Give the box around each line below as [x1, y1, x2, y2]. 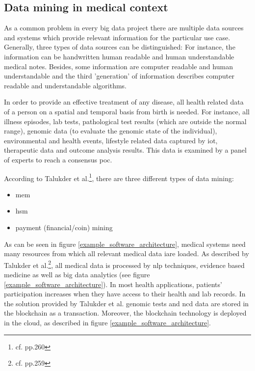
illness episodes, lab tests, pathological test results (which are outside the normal [4, 116, 247, 126]
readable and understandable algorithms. [4, 80, 127, 90]
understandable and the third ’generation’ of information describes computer [4, 71, 234, 81]
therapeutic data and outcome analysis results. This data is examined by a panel [4, 145, 247, 155]
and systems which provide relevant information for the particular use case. [4, 32, 230, 42]
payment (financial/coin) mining [15, 222, 113, 232]
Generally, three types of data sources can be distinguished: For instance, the [4, 42, 235, 52]
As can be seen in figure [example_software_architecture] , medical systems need [4, 238, 246, 249]
